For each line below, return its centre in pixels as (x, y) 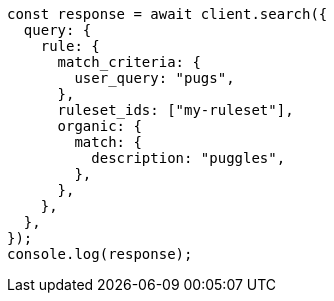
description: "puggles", (188, 158)
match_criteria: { (129, 62)
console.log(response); (100, 254)
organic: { (99, 126)
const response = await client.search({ (167, 14)
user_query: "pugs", (154, 78)
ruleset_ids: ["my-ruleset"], (175, 110)
